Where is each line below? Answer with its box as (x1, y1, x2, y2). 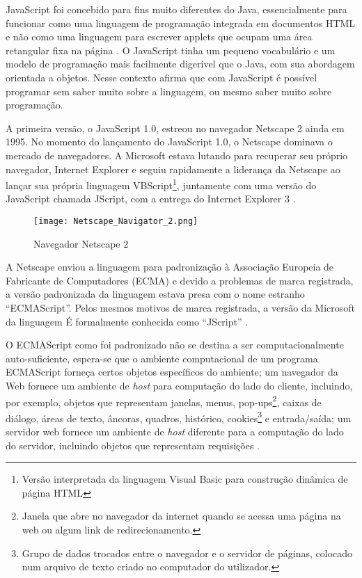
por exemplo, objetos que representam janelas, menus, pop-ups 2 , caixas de (6, 392, 322, 409)
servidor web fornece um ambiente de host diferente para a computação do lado (6, 424, 344, 439)
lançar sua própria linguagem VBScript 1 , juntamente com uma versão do (6, 176, 317, 192)
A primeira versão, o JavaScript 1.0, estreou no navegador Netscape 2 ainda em (6, 120, 345, 135)
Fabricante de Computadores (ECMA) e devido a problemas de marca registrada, (6, 273, 354, 287)
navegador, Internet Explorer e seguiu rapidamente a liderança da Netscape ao (6, 161, 340, 176)
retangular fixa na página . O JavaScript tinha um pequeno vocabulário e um (6, 42, 336, 57)
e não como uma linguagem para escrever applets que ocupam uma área (6, 29, 313, 44)
